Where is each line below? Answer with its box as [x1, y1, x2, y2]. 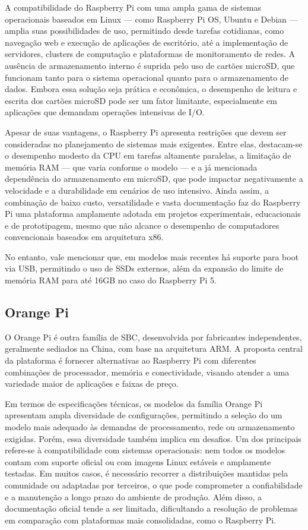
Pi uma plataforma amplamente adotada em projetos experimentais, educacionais [5, 207, 301, 220]
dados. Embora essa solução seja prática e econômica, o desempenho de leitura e [5, 83, 297, 95]
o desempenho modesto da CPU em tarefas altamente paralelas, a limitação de [5, 149, 291, 162]
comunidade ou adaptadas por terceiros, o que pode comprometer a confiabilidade [5, 478, 303, 491]
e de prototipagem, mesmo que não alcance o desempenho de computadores [5, 219, 280, 231]
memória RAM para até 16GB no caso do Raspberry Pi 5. [5, 274, 217, 286]
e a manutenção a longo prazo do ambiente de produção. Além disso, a [5, 490, 262, 503]
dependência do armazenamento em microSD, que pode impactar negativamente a [5, 172, 303, 185]
